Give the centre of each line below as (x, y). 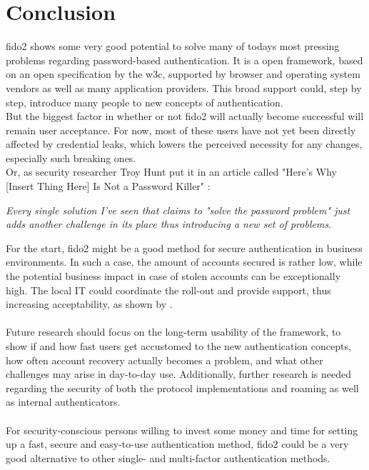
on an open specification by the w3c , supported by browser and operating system (183, 74)
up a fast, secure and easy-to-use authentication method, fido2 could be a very (177, 444)
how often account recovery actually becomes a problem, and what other (165, 360)
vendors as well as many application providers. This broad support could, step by (184, 87)
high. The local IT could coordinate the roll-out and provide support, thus (168, 290)
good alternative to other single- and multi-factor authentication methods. (168, 457)
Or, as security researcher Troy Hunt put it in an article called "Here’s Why (171, 172)
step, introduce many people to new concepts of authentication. (145, 102)
